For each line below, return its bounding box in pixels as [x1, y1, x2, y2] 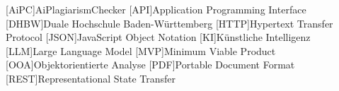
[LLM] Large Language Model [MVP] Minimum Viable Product [6, 43, 276, 58]
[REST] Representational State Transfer [6, 71, 176, 85]
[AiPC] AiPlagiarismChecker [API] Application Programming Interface [6, 2, 306, 16]
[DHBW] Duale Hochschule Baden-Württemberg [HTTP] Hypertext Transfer [6, 16, 333, 30]
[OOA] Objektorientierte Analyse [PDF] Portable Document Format [6, 57, 295, 72]
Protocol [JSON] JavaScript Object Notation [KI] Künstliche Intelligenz [6, 30, 311, 44]
